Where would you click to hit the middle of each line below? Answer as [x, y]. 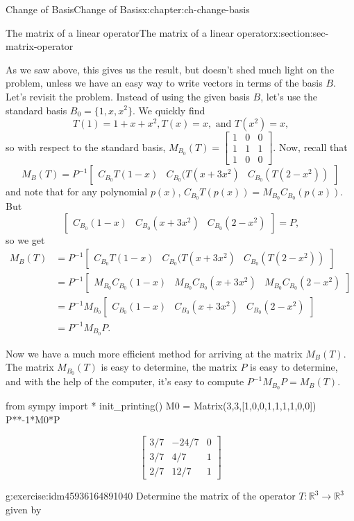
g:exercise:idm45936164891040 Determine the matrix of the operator [151, 496]
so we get [25, 239]
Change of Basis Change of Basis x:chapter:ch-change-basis [128, 9]
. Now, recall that [310, 147]
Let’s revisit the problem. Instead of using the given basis [128, 96]
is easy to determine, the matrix [169, 367]
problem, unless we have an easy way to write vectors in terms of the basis [164, 83]
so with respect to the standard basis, [86, 147]
